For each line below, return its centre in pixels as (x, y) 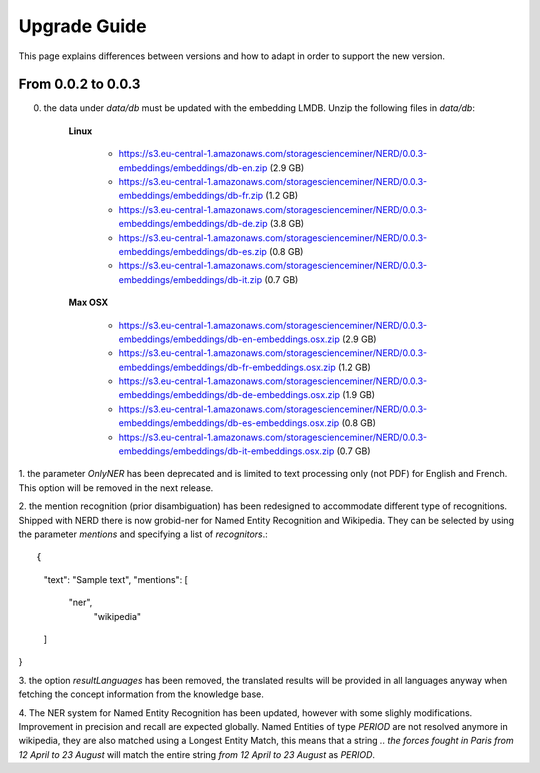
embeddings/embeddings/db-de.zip (193, 224)
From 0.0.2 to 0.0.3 (79, 84)
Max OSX (88, 302)
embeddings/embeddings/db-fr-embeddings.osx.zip (227, 367)
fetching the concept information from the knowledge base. (141, 694)
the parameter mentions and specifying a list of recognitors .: (143, 534)
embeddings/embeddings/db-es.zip (192, 251)
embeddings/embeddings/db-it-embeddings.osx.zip (226, 451)
